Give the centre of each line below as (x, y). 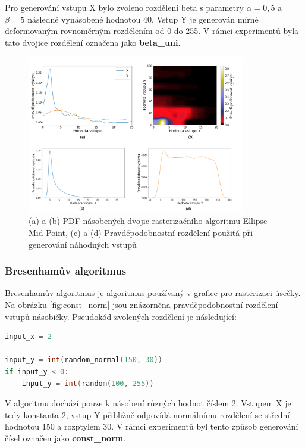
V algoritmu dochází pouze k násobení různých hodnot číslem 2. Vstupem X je (148, 403)
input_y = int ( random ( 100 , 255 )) (88, 383)
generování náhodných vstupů (83, 244)
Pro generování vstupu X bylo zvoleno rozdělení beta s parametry (124, 7)
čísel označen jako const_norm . (65, 438)
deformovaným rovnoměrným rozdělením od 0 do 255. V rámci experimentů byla (152, 31)
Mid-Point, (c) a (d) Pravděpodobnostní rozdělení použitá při (141, 233)
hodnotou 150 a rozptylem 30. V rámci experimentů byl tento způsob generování (152, 426)
